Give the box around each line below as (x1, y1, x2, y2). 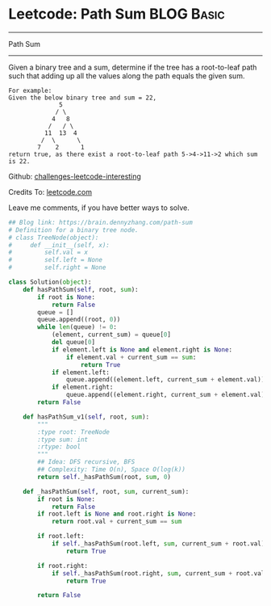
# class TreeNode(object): (8, 234, 99, 242)
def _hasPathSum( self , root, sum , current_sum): (23, 487, 190, 495)
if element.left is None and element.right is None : (51, 345, 232, 354)
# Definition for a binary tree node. (8, 225, 139, 234)
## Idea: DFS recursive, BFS (37, 458, 135, 466)
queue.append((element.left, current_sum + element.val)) (65, 376, 265, 384)
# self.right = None (8, 263, 106, 271)
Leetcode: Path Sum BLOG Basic (8, 5, 225, 23)
